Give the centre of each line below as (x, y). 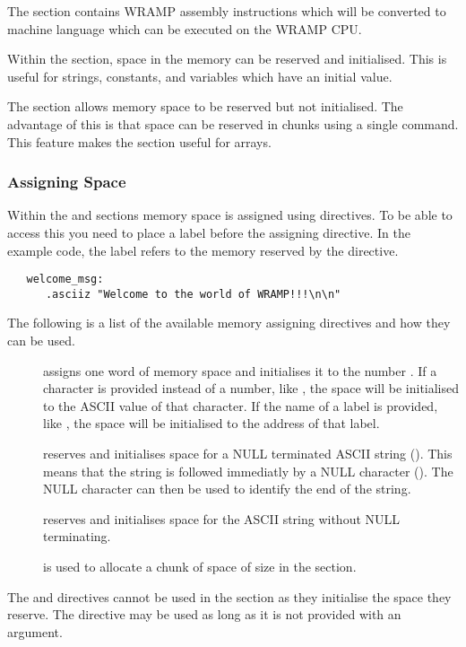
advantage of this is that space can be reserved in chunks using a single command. (233, 123)
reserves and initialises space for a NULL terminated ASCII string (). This (248, 454)
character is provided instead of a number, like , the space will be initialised (251, 388)
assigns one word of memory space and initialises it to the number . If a (240, 370)
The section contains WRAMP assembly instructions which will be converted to (227, 11)
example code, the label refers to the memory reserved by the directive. (203, 250)
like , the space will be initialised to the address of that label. (211, 423)
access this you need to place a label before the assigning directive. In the (209, 232)
